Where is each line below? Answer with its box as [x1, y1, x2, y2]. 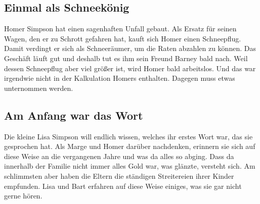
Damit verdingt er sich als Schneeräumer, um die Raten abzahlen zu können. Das [4, 43, 256, 54]
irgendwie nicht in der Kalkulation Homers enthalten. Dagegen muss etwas [4, 73, 235, 83]
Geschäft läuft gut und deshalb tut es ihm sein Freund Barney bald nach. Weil [4, 53, 248, 63]
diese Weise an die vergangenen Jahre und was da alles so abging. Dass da [4, 150, 234, 161]
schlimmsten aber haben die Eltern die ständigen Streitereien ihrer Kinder [4, 170, 234, 181]
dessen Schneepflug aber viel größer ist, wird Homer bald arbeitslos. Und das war [4, 63, 256, 73]
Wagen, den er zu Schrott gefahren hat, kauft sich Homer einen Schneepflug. [4, 33, 241, 43]
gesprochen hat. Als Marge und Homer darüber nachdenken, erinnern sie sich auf [4, 141, 255, 151]
